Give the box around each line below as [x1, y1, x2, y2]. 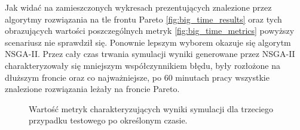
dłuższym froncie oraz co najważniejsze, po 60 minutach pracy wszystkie [5, 71, 270, 83]
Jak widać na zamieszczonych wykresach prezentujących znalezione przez [5, 1, 272, 13]
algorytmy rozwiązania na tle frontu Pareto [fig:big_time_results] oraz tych [5, 12, 282, 25]
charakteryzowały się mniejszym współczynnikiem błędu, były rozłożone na [5, 59, 280, 71]
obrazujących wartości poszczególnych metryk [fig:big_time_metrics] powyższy [5, 24, 295, 37]
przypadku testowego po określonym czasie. [29, 114, 188, 126]
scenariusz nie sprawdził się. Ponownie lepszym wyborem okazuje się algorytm [5, 36, 291, 48]
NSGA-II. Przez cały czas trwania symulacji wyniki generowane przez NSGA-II [5, 47, 295, 60]
